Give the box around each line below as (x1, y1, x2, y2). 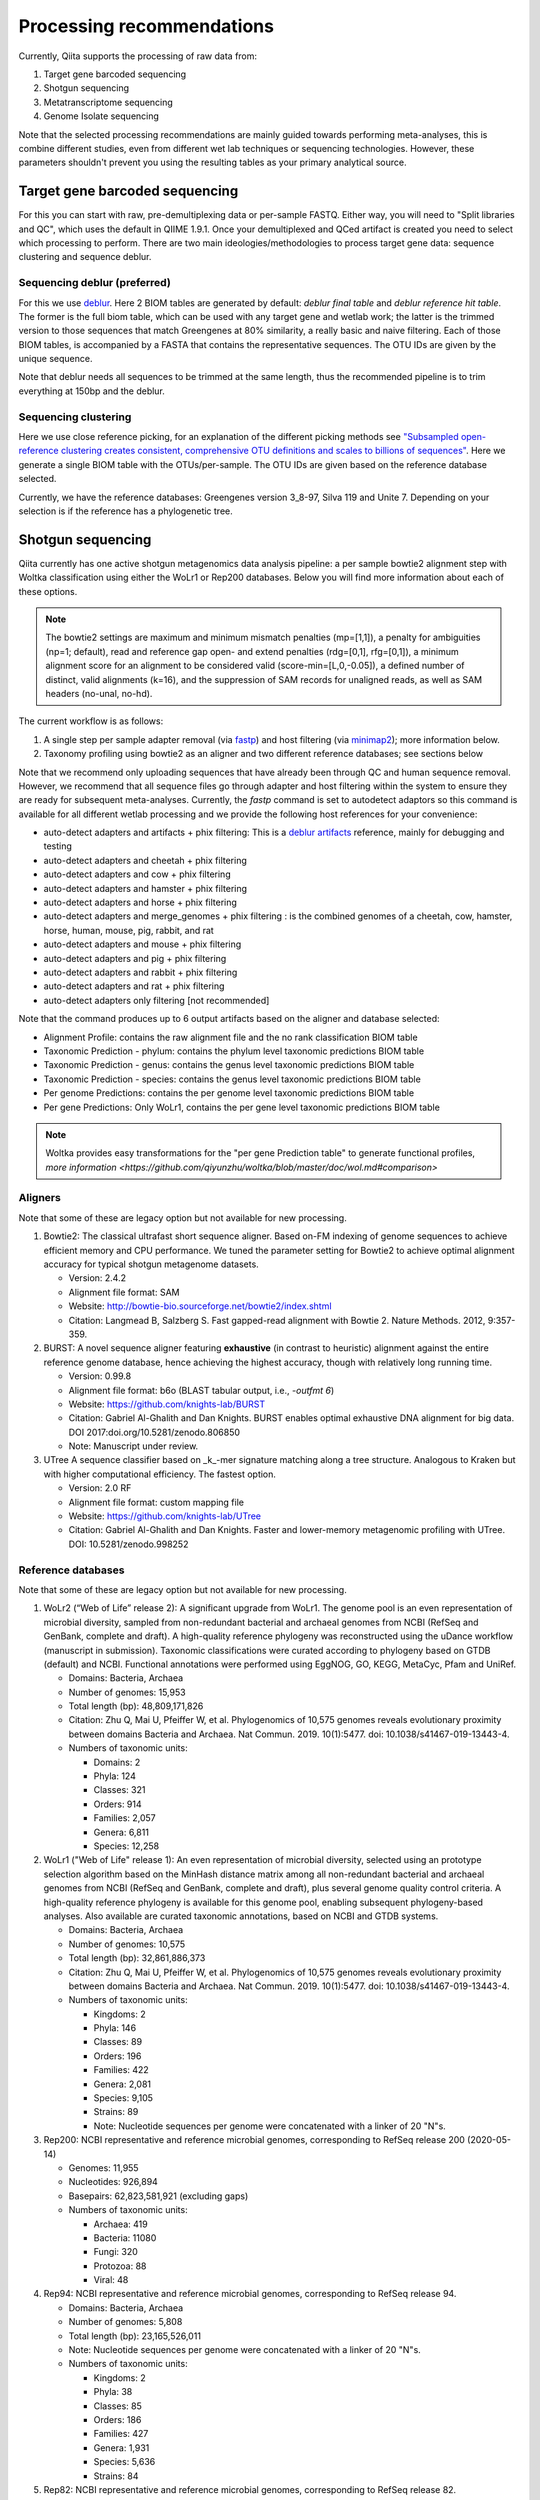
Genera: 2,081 (93, 2078, 152, 2090)
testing (43, 840, 72, 852)
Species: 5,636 (93, 2456, 156, 2468)
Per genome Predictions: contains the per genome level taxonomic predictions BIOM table (43, 1087, 415, 1099)
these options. (18, 585, 78, 597)
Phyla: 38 (93, 2386, 133, 2398)
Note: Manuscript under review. (68, 1440, 199, 1452)
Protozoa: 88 (93, 2260, 147, 2272)
